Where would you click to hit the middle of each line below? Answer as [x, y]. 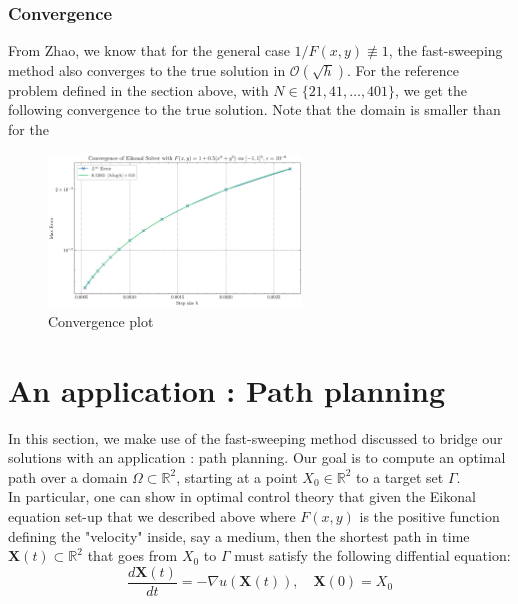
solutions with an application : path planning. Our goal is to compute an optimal [257, 457]
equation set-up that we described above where [152, 516]
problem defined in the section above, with [138, 89]
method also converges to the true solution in [147, 69]
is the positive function [429, 516]
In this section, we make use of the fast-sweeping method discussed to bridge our [255, 437]
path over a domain [68, 476]
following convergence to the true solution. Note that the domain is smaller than [254, 109]
